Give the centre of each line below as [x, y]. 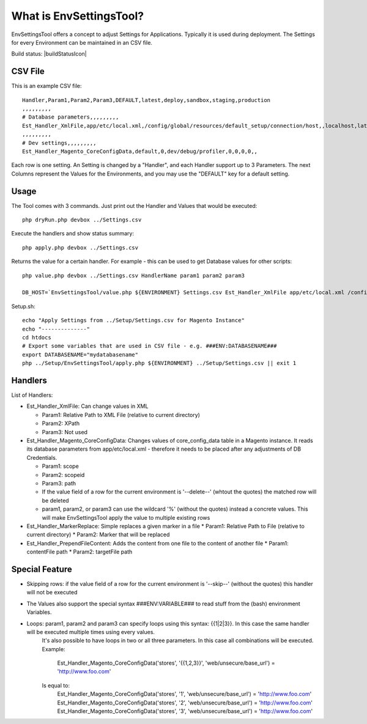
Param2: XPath [61, 423]
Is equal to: [56, 685]
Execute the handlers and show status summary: [73, 234]
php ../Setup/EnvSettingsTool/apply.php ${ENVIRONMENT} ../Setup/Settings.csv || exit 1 [159, 363]
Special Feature [42, 569]
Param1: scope [60, 466]
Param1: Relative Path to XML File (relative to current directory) [121, 415]
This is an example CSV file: [46, 86]
